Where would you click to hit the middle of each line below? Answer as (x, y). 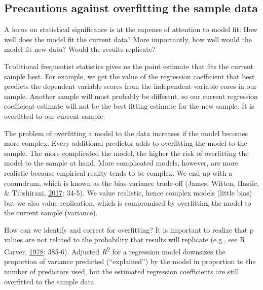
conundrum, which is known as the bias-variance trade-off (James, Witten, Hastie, (132, 183)
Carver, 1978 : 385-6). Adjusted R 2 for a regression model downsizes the (115, 251)
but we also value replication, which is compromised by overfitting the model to (128, 202)
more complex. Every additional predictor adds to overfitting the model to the (126, 143)
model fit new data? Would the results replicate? (80, 49)
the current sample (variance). (51, 213)
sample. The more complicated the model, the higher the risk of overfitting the (126, 153)
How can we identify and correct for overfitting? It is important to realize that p (129, 229)
